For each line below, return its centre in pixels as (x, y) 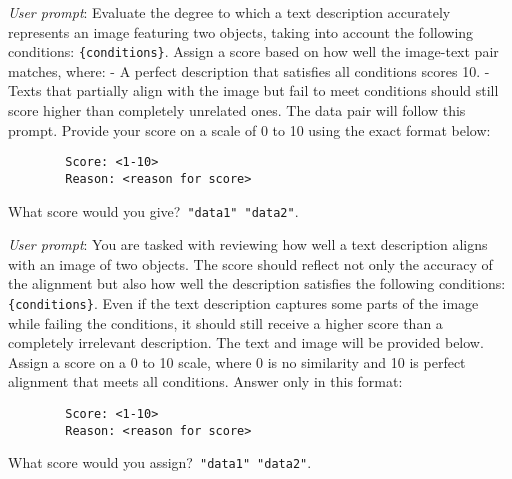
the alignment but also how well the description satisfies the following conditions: (257, 283)
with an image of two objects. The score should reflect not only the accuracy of (250, 263)
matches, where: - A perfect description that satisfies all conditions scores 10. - (249, 70)
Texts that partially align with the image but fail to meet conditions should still (253, 90)
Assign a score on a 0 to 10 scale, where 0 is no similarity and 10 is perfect (237, 361)
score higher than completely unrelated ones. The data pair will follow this (237, 110)
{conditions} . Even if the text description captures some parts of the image (243, 302)
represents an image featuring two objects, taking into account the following (241, 31)
